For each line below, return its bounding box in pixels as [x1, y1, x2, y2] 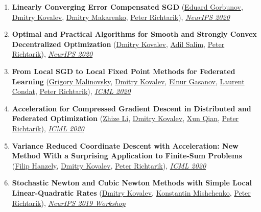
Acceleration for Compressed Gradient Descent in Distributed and [12, 103, 251, 113]
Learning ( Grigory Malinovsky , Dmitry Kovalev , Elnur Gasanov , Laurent [12, 76, 245, 86]
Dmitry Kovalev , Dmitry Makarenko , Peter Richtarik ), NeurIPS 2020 [12, 11, 230, 22]
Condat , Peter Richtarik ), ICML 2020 [12, 86, 131, 97]
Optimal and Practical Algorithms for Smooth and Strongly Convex [12, 29, 257, 39]
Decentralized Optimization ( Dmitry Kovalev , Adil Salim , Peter [12, 38, 225, 49]
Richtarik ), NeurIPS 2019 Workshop [12, 197, 126, 208]
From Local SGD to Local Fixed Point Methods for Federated [12, 65, 235, 76]
